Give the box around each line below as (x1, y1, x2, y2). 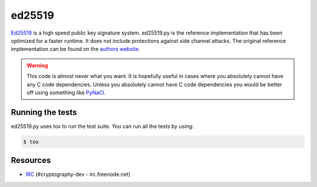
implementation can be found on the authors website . (11, 46, 140, 53)
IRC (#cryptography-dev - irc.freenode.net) (25, 171, 130, 178)
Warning (26, 62, 48, 69)
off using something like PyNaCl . (26, 89, 106, 96)
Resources (11, 155, 51, 165)
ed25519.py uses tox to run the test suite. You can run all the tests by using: (11, 123, 194, 130)
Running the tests (11, 107, 77, 117)
